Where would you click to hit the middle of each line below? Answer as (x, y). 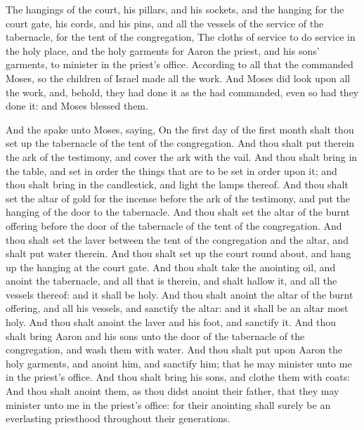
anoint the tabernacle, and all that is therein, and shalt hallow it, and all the (171, 281)
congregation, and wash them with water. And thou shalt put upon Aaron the (174, 350)
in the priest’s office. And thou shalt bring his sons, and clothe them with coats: (178, 377)
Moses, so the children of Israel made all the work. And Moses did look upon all (178, 78)
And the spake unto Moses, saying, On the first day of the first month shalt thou (180, 129)
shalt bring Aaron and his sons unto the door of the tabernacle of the (155, 335)
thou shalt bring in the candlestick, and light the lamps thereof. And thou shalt (177, 184)
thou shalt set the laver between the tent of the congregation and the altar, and (177, 239)
